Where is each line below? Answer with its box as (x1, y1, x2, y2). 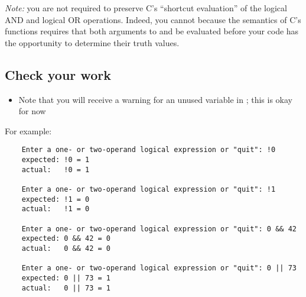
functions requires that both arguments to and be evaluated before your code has (5, 25, 299, 37)
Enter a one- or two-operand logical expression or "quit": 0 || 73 (21, 264, 297, 273)
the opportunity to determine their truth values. (5, 36, 180, 49)
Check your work (5, 65, 111, 83)
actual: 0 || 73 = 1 (21, 283, 110, 292)
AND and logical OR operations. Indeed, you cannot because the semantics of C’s (5, 13, 301, 25)
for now (18, 105, 46, 117)
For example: (5, 124, 52, 137)
